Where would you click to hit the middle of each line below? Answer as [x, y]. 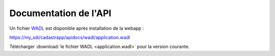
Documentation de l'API [60, 13]
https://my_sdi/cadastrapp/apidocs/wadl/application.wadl [70, 37]
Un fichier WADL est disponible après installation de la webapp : [77, 28]
